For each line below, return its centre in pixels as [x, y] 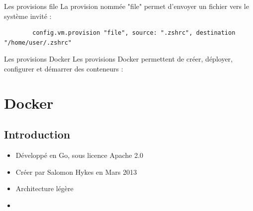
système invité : [28, 16]
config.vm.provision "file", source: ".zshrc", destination [134, 33]
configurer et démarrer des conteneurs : [64, 68]
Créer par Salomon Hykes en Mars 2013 [76, 172]
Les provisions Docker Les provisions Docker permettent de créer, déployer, [118, 59]
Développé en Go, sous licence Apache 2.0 [80, 155]
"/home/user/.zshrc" [38, 42]
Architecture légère [44, 188]
